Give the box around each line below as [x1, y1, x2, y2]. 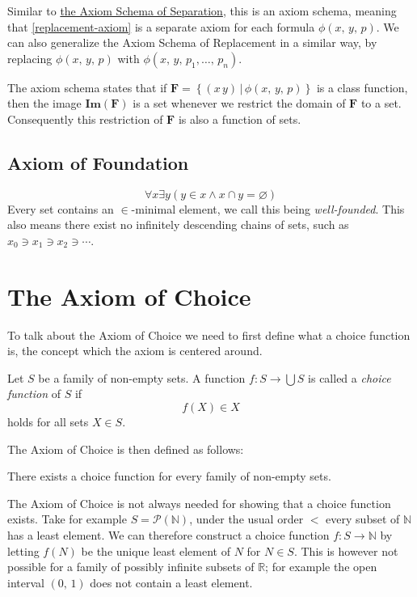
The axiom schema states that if [7, 78, 167, 95]
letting [7, 542, 40, 559]
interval [7, 574, 44, 591]
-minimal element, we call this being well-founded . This [131, 200, 405, 217]
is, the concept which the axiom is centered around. [7, 342, 263, 359]
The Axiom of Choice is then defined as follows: [7, 440, 244, 457]
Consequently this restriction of [7, 110, 163, 127]
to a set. [360, 95, 402, 112]
